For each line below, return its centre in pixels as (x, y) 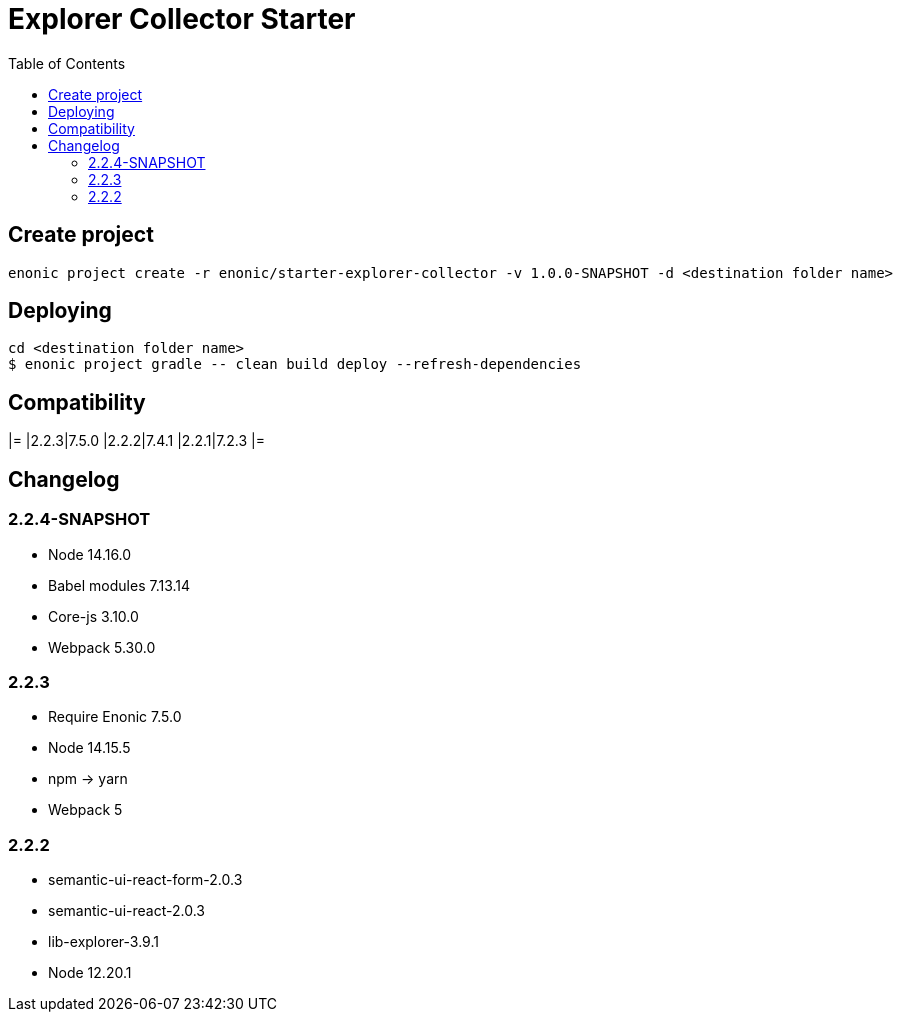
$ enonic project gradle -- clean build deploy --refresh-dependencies (295, 364)
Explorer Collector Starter (182, 19)
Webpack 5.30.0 (102, 647)
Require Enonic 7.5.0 (115, 717)
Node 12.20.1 (90, 972)
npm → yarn (88, 779)
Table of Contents (67, 63)
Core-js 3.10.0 (93, 616)
